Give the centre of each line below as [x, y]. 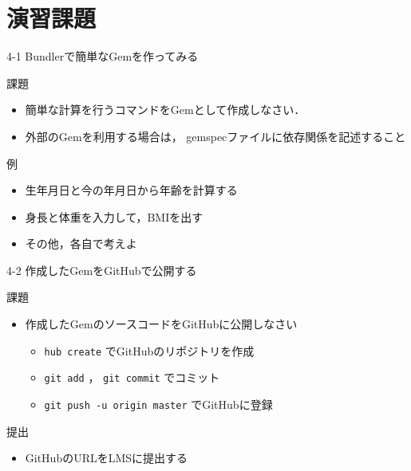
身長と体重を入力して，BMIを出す [114, 216]
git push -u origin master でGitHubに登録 [158, 404]
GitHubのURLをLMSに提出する [107, 458]
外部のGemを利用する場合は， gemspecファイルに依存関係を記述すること [215, 136]
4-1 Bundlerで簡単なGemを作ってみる [103, 56]
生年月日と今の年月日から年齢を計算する [131, 190]
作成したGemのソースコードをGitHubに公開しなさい [161, 324]
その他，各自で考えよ [81, 243]
